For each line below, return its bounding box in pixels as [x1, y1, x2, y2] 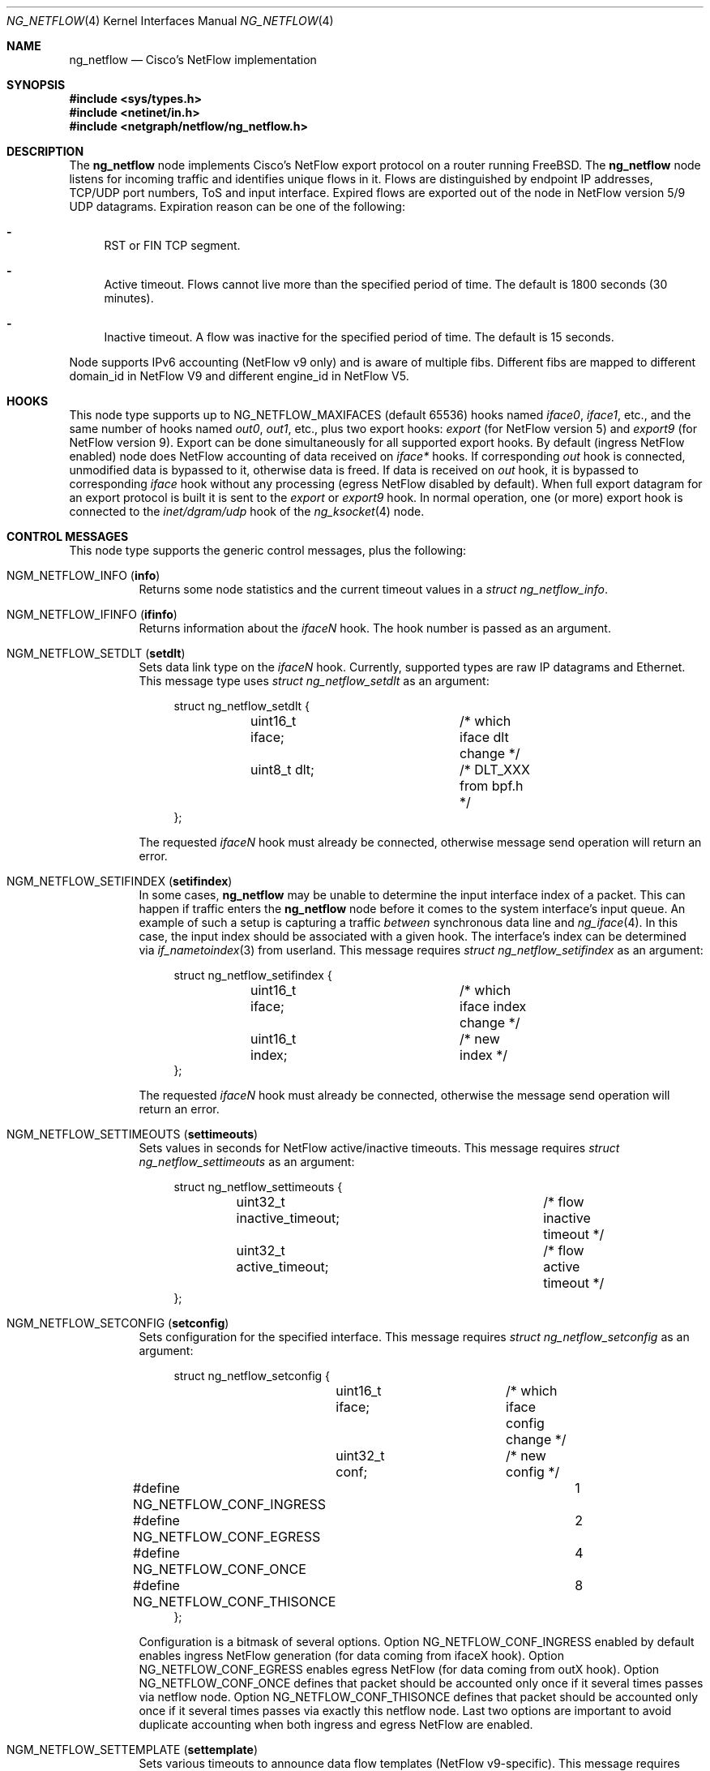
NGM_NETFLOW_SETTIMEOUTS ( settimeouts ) [6, 1127, 259, 1141]
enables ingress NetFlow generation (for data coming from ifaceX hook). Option [139, 1649, 564, 1662]
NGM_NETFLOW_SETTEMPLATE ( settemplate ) [6, 1743, 258, 1756]
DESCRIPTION [6, 144, 84, 158]
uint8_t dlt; [250, 761, 314, 778]
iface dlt [460, 729, 509, 745]
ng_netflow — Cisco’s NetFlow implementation [69, 53, 317, 66]
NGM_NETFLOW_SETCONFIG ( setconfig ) [6, 1316, 229, 1330]
